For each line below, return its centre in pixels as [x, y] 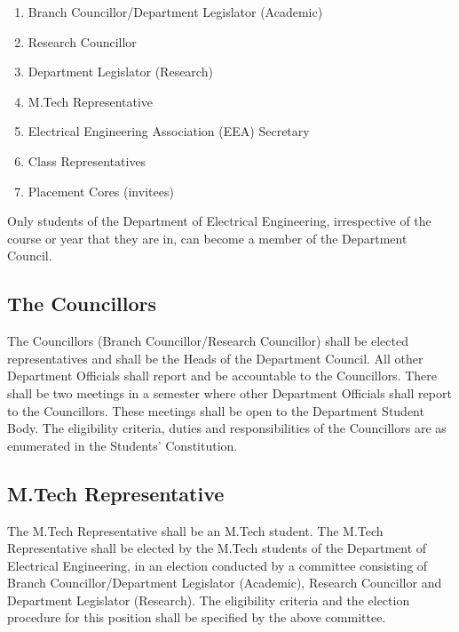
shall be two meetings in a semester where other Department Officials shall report [229, 392]
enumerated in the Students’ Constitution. [123, 445]
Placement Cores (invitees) [101, 191]
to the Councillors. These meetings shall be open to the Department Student [216, 410]
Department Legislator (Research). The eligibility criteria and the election [209, 600]
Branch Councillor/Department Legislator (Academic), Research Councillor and [225, 583]
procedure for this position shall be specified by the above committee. [197, 617]
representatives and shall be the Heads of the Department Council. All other [215, 358]
